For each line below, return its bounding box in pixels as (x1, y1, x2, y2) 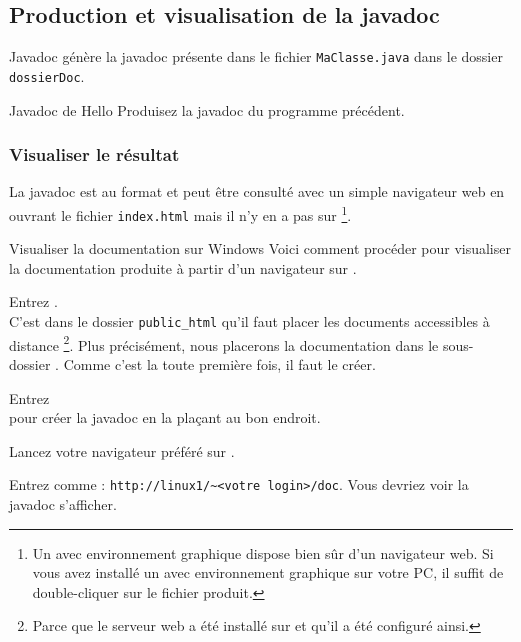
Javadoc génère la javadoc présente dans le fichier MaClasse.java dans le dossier (9, 46, 503, 67)
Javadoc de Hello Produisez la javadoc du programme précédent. (9, 99, 405, 120)
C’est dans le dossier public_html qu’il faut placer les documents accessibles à (9, 311, 490, 332)
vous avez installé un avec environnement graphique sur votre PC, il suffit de (32, 562, 504, 583)
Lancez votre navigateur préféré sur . (9, 440, 235, 461)
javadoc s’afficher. (9, 493, 117, 514)
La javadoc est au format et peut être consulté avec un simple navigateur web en (9, 181, 505, 202)
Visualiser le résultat (9, 142, 180, 167)
